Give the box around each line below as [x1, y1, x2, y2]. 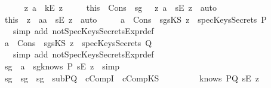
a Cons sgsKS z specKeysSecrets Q [4, 36, 152, 48]
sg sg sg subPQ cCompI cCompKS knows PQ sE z [4, 71, 260, 84]
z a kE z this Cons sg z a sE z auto [24, 1, 217, 13]
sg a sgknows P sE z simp [4, 59, 120, 72]
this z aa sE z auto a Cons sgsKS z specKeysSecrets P [4, 13, 267, 25]
